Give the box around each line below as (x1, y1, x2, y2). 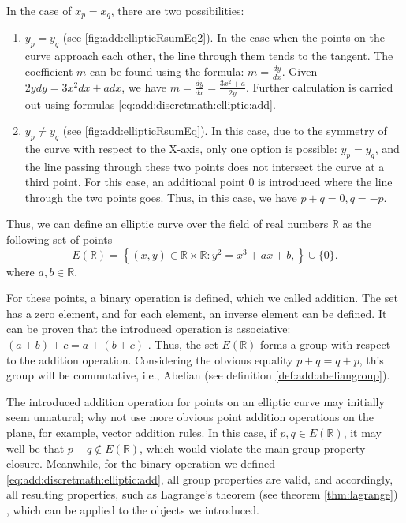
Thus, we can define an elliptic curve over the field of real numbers (6, 215, 329, 232)
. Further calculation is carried (245, 78, 393, 95)
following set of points (6, 231, 113, 248)
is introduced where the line (258, 174, 393, 190)
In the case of (6, 2, 72, 18)
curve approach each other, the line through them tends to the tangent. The (24, 47, 393, 64)
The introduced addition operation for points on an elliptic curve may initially (6, 393, 385, 409)
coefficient (24, 62, 73, 79)
